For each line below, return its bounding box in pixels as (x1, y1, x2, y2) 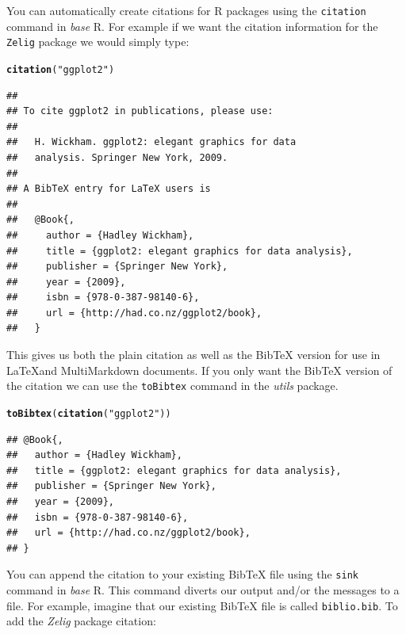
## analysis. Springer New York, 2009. (6, 151, 228, 163)
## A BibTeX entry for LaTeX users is (6, 183, 211, 195)
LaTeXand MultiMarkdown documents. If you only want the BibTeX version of (6, 361, 393, 378)
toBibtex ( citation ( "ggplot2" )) (6, 407, 171, 419)
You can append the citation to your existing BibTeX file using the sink (6, 566, 358, 582)
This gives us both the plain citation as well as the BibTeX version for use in (6, 346, 381, 363)
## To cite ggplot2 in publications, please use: (6, 105, 274, 117)
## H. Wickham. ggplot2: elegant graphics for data (6, 136, 297, 148)
